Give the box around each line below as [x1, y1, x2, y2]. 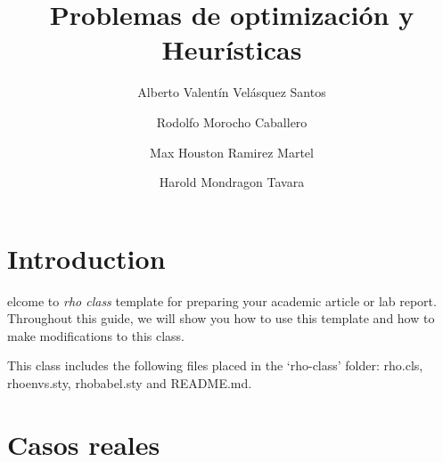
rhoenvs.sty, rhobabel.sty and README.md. [7, 374, 252, 392]
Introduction [7, 239, 166, 276]
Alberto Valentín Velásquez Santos [137, 83, 326, 101]
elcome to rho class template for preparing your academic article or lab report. [7, 291, 437, 310]
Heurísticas [161, 31, 302, 68]
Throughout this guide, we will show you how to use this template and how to [7, 309, 435, 328]
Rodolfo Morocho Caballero [156, 112, 308, 131]
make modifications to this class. [7, 326, 185, 344]
